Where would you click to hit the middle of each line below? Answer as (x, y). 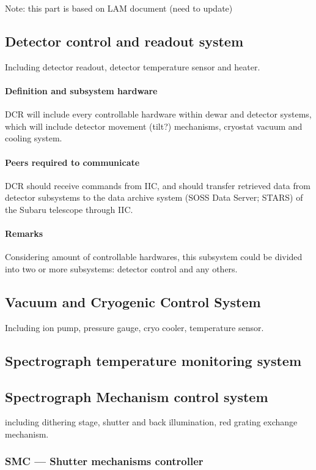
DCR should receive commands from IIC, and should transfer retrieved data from (158, 185)
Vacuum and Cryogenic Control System (133, 301)
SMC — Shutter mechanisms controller (104, 461)
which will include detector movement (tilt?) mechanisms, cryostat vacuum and (154, 126)
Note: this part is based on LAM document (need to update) (119, 8)
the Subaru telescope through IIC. (69, 209)
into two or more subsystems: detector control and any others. (121, 268)
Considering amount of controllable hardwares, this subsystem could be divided (154, 257)
